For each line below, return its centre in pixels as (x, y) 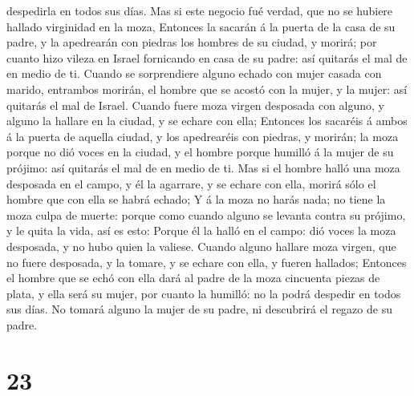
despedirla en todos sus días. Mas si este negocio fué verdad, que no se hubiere (200, 10)
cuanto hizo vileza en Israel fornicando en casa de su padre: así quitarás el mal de (207, 57)
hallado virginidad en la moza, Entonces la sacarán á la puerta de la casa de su (201, 26)
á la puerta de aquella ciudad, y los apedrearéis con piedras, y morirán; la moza (203, 136)
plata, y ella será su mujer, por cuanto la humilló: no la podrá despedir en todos (204, 293)
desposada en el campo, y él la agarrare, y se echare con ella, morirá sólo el (191, 183)
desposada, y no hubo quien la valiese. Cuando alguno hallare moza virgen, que (201, 246)
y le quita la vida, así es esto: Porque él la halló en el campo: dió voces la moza (201, 230)
